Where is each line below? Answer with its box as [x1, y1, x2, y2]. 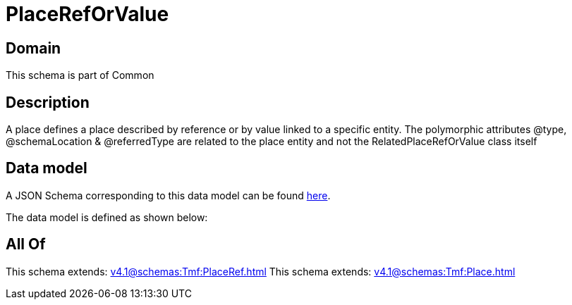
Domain [6, 39, 61, 57]
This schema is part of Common [6, 69, 154, 82]
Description [6, 93, 90, 111]
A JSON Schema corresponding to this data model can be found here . [6, 189, 331, 201]
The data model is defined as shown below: [6, 211, 208, 223]
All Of [6, 235, 46, 254]
